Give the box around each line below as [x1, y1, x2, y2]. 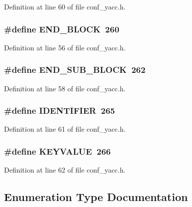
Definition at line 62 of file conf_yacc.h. [4, 165, 126, 175]
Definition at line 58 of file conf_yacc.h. [4, 83, 126, 93]
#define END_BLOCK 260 [4, 22, 120, 35]
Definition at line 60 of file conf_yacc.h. [4, 1, 126, 11]
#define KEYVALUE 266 [4, 145, 111, 157]
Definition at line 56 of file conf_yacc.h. [4, 42, 126, 52]
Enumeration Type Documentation [4, 189, 188, 205]
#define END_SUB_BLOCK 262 [4, 63, 146, 76]
